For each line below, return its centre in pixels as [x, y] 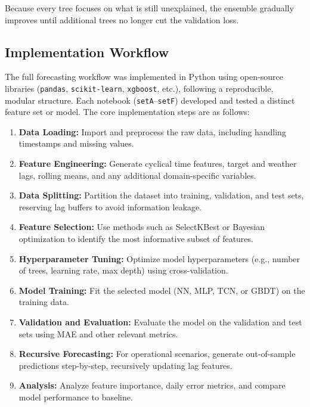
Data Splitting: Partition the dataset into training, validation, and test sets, [161, 195]
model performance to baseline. [76, 397]
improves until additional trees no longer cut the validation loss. [122, 19]
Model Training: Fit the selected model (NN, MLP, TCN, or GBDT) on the [162, 290]
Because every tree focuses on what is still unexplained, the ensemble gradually [149, 8]
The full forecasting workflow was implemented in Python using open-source [144, 77]
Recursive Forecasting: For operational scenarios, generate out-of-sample [157, 354]
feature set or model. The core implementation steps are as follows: [127, 112]
